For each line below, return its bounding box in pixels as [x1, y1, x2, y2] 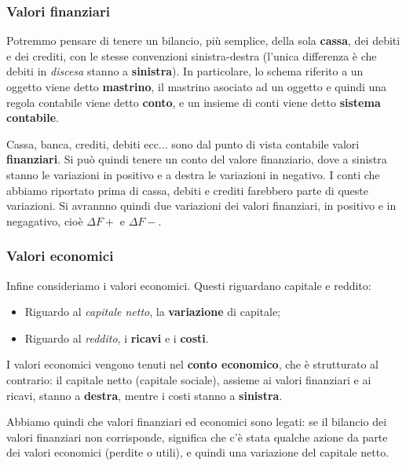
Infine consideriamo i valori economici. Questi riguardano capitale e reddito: [6, 277, 371, 293]
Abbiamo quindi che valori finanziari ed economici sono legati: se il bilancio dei [6, 413, 387, 430]
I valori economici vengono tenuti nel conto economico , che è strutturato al [6, 356, 379, 372]
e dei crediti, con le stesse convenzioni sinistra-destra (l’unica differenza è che [6, 47, 377, 64]
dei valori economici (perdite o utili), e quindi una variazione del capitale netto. [6, 444, 390, 460]
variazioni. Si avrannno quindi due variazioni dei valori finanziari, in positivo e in [6, 197, 397, 214]
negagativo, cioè [6, 212, 83, 229]
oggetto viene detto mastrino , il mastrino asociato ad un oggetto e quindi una [6, 79, 387, 94]
